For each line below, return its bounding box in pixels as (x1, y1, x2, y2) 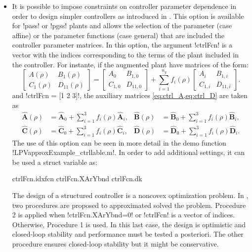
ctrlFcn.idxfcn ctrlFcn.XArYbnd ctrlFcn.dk (12, 173, 142, 184)
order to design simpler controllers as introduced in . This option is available (12, 10, 244, 21)
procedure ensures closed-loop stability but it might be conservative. (12, 238, 219, 249)
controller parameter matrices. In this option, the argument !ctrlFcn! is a (12, 40, 232, 50)
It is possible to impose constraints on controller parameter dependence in (12, 1, 237, 11)
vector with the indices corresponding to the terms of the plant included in (12, 49, 239, 59)
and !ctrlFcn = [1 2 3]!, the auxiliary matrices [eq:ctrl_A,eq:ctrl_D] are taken (12, 90, 248, 101)
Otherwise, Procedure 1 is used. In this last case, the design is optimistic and (12, 219, 246, 229)
